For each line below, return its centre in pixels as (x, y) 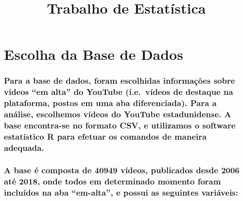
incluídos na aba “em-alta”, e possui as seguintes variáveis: (121, 192)
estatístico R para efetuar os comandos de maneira (105, 137)
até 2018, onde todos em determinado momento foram (113, 181)
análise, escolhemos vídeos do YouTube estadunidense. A (118, 114)
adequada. (24, 148)
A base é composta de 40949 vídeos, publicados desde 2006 (122, 170)
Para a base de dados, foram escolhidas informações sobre (120, 81)
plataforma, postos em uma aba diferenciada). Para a (110, 103)
